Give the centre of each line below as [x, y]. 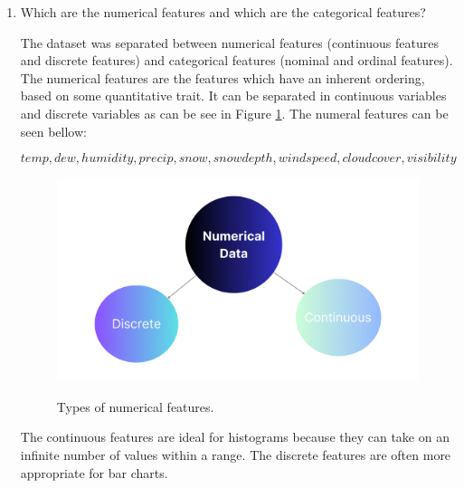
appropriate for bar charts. [94, 472]
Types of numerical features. [135, 406]
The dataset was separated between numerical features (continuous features [229, 42]
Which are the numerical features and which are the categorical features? [223, 12]
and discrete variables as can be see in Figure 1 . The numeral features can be [234, 113]
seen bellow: [53, 131]
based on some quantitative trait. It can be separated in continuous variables [233, 96]
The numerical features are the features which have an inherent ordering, [223, 77]
